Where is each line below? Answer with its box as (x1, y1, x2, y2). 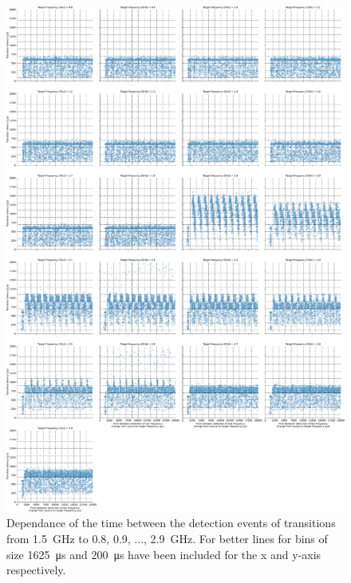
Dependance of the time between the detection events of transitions (6, 514, 336, 531)
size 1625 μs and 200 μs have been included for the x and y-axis (6, 546, 321, 562)
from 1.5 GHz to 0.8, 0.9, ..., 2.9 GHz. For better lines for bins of (6, 530, 328, 547)
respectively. (6, 561, 66, 578)
